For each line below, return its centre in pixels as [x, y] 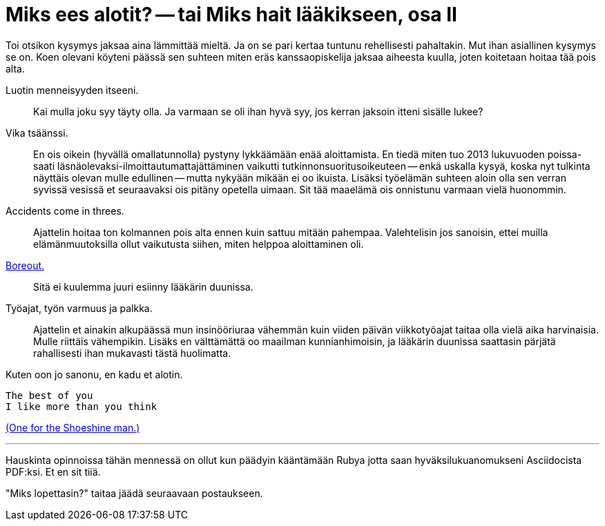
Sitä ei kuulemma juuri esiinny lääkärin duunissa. [143, 286]
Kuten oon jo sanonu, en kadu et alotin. [94, 374]
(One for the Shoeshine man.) [73, 427]
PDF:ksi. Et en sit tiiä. [53, 471]
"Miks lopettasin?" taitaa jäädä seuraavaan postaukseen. [134, 493]
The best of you [49, 395]
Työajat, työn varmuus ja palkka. [79, 308]
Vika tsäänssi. [37, 133]
